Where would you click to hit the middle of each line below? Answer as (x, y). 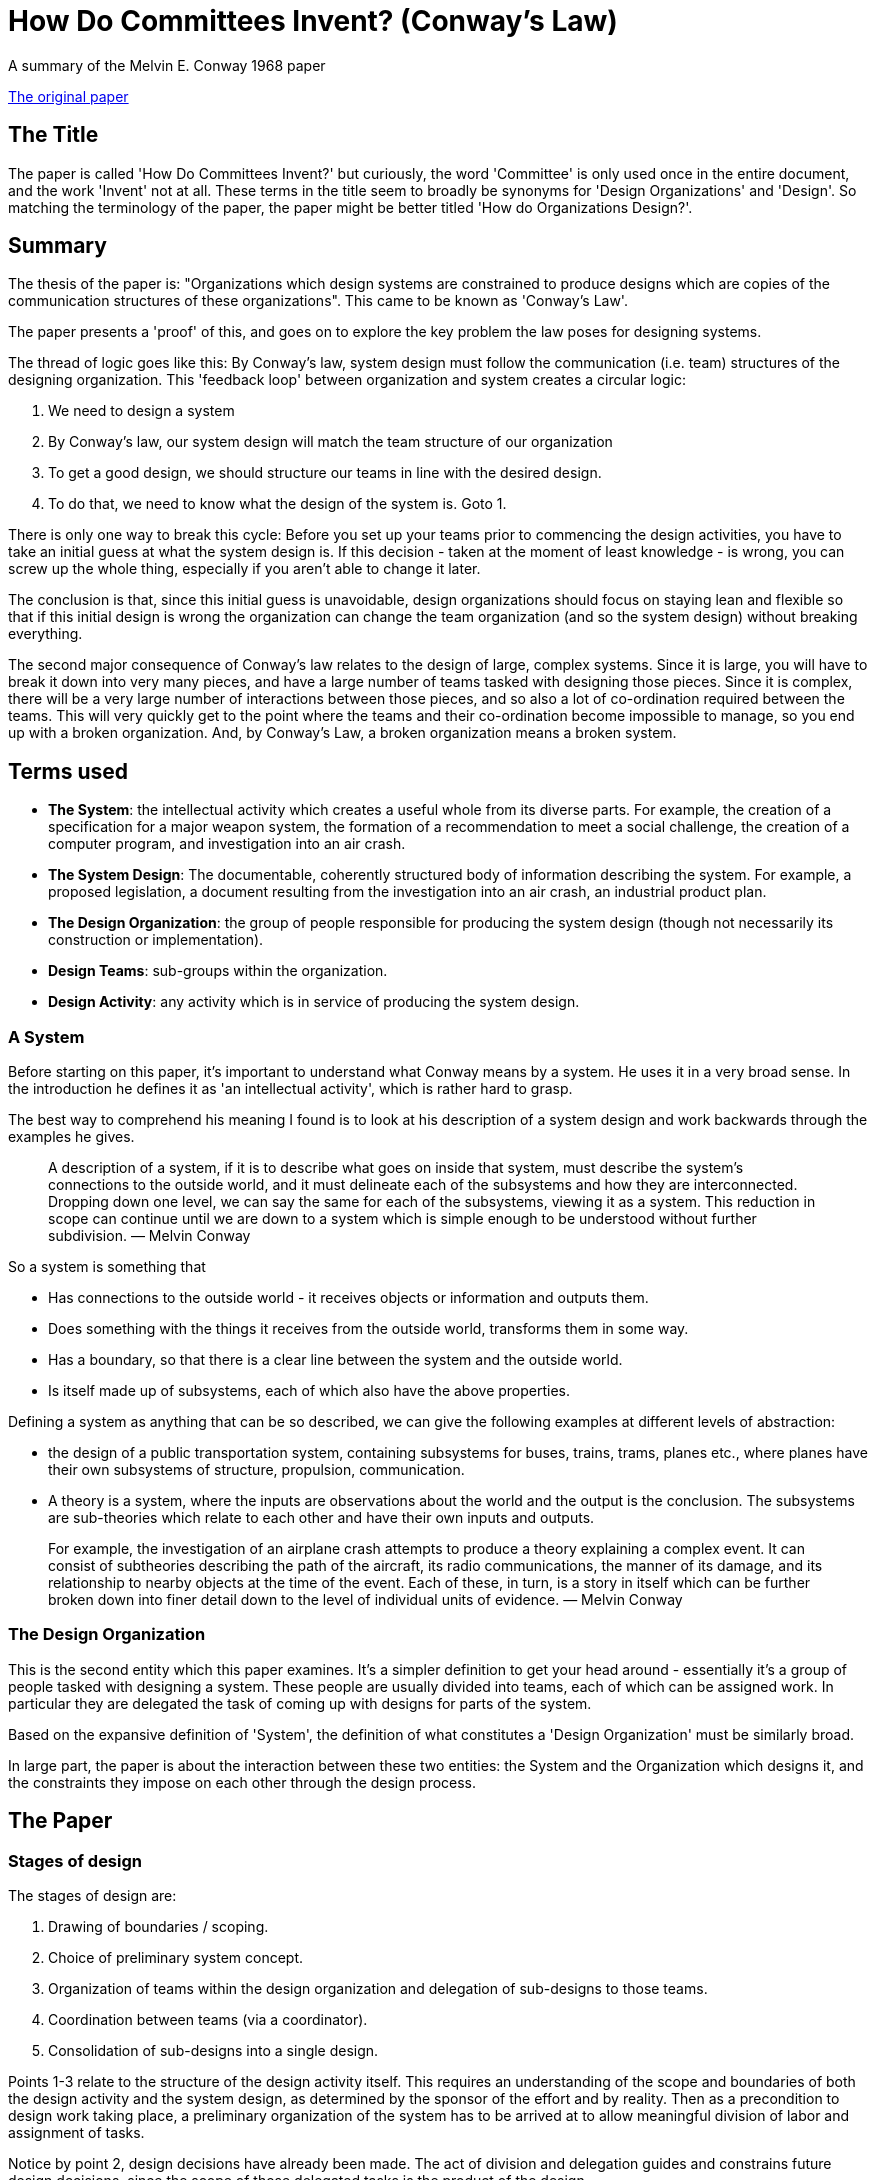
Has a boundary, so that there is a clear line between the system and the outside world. (335, 1360)
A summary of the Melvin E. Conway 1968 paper (167, 65)
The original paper (68, 96)
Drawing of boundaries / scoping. (158, 1926)
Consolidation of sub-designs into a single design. (213, 2050)
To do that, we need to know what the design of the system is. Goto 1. (277, 504)
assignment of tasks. (76, 2132)
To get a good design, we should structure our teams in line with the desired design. (325, 473)
